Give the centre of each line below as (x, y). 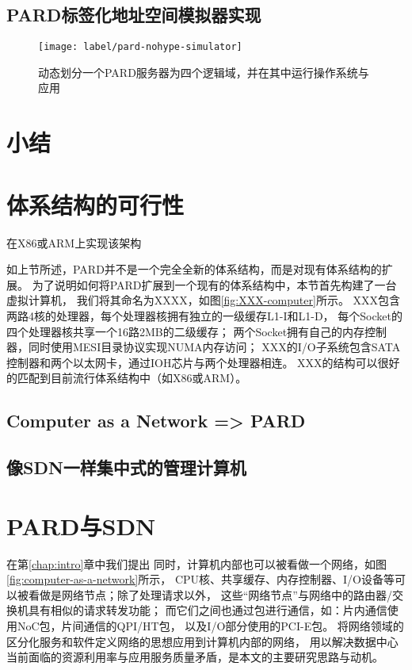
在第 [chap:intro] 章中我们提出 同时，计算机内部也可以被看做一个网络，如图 (196, 563)
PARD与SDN (81, 525)
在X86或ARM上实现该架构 (74, 242)
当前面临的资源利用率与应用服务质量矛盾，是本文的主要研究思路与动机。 (195, 657)
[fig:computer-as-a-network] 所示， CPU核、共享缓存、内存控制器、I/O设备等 (200, 579)
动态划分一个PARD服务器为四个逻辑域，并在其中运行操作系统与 (204, 72)
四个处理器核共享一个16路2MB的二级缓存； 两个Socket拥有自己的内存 (186, 331)
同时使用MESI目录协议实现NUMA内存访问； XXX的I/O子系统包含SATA (214, 347)
